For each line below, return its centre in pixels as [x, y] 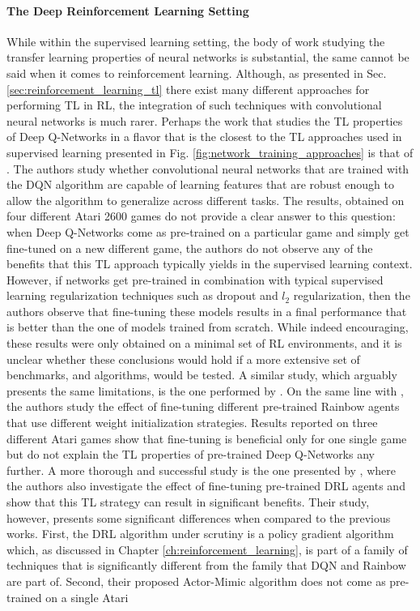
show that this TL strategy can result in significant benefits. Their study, [188, 502]
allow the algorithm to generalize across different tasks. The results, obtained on [206, 200]
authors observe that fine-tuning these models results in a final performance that [207, 311]
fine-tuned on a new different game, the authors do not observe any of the [190, 248]
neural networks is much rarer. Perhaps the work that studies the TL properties [205, 120]
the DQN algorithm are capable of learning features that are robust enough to [200, 184]
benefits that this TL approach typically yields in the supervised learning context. [210, 264]
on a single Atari [87, 597]
